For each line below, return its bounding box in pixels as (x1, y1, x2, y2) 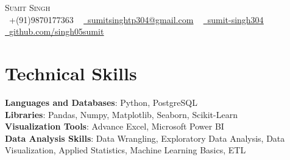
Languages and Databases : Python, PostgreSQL (5, 96, 197, 108)
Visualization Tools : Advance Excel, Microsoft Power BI (5, 120, 224, 133)
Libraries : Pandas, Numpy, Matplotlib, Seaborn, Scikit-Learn (5, 108, 238, 120)
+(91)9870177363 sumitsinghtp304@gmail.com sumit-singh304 (9, 13, 264, 26)
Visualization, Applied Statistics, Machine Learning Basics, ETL (5, 144, 246, 156)
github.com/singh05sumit (9, 25, 104, 38)
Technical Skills (5, 60, 137, 85)
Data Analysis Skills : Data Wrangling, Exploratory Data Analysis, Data (5, 131, 285, 144)
